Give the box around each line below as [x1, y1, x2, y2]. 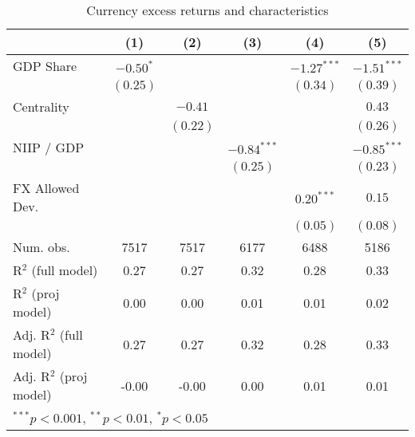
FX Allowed [13, 179, 80, 197]
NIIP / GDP [13, 138, 85, 156]
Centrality [13, 97, 69, 116]
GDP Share [13, 57, 77, 75]
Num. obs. [13, 238, 70, 256]
